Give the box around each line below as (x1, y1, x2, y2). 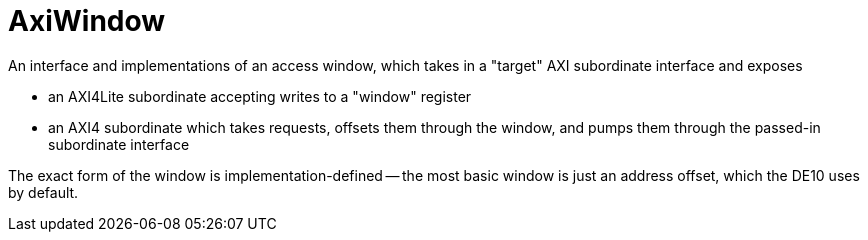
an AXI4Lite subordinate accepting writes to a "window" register (48, 87, 472, 105)
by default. (8, 183, 79, 201)
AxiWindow (8, 4, 166, 38)
